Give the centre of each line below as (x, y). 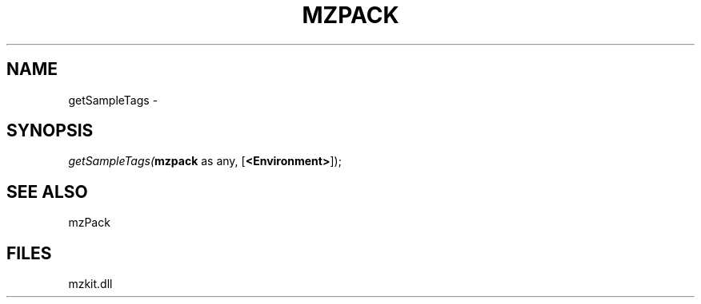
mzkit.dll (90, 284)
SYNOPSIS (50, 131)
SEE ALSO (47, 191)
